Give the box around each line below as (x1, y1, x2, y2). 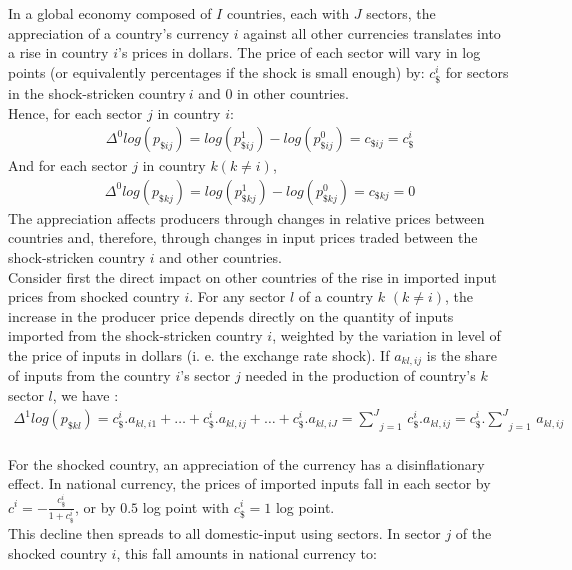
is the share (426, 344, 498, 365)
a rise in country (8, 42, 109, 63)
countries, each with (226, 3, 350, 23)
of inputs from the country (8, 365, 171, 386)
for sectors (445, 61, 509, 82)
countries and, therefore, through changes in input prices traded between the (8, 227, 478, 248)
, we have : (52, 384, 119, 405)
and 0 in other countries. (198, 82, 349, 103)
